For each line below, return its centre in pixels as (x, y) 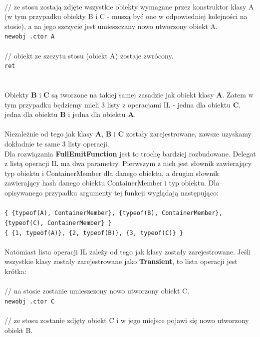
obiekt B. (19, 330)
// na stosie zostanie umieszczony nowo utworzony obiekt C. (97, 291)
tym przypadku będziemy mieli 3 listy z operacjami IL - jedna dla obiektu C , (123, 104)
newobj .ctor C (30, 301)
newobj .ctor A (30, 37)
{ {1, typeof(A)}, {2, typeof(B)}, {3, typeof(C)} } (94, 233)
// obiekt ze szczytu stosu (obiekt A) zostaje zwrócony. (89, 55)
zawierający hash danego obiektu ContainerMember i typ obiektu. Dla (112, 183)
